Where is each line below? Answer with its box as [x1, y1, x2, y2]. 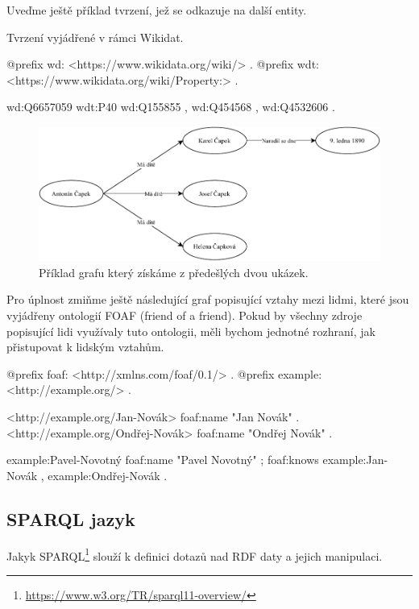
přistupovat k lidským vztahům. [6, 338, 164, 355]
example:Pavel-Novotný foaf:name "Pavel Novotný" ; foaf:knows [6, 451, 319, 468]
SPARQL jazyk [6, 506, 135, 531]
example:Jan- [322, 451, 388, 468]
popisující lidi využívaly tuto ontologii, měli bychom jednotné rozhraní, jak [6, 322, 375, 339]
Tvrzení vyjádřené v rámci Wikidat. [6, 28, 184, 45]
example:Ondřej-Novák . [48, 466, 168, 483]
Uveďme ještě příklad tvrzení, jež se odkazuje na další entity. [6, 2, 307, 18]
